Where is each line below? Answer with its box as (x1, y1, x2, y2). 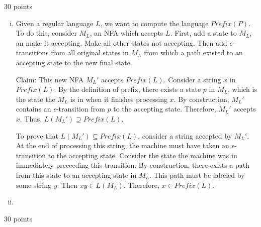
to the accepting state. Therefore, (113, 103, 216, 114)
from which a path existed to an (144, 47, 243, 58)
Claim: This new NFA (16, 74, 84, 84)
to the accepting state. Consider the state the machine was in (48, 150, 237, 160)
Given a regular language (16, 18, 94, 28)
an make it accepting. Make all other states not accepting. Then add (16, 37, 227, 48)
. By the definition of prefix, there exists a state (54, 84, 201, 94)
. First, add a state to (170, 28, 237, 38)
